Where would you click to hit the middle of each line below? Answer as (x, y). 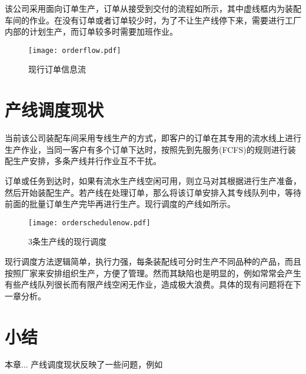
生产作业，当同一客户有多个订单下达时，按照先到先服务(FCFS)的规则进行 (146, 149)
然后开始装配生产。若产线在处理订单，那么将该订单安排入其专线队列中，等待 (153, 192)
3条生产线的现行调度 (67, 241)
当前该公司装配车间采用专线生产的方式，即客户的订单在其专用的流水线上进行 (153, 138)
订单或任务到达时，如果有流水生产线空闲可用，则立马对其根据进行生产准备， (153, 180)
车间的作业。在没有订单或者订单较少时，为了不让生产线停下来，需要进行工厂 (153, 20)
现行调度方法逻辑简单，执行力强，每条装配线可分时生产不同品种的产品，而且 (153, 261)
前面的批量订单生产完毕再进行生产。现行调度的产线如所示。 (120, 204)
